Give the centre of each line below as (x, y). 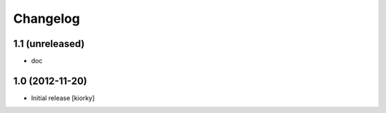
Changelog (46, 18)
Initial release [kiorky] (63, 98)
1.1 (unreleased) (49, 44)
